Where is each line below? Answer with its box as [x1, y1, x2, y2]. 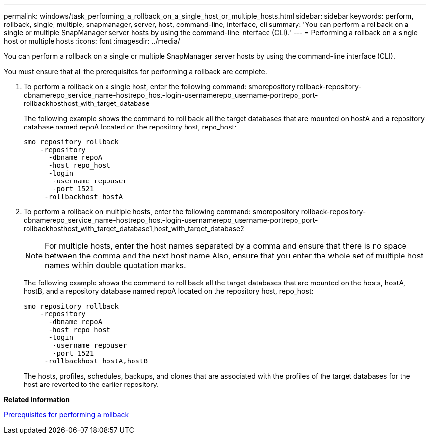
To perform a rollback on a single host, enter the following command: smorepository [24, 82, 296, 91]
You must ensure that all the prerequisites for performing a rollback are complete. [4, 67, 267, 76]
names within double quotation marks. [45, 260, 186, 270]
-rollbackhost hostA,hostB [44, 357, 148, 365]
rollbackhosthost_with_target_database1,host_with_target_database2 [24, 224, 244, 232]
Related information [4, 395, 70, 404]
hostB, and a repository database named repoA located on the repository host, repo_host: [24, 287, 314, 295]
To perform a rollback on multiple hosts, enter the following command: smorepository [24, 207, 299, 216]
